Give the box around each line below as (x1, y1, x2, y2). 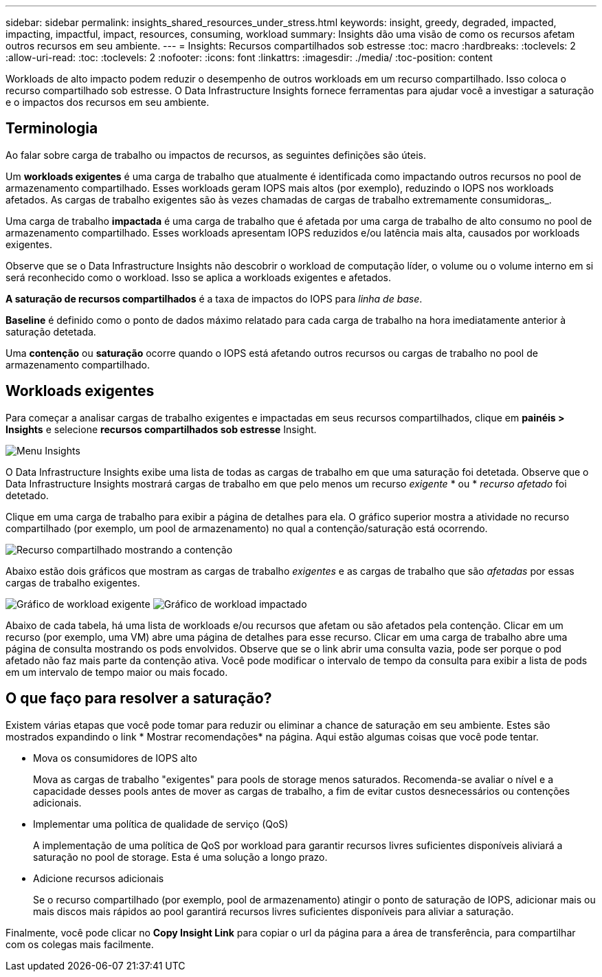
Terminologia (5, 120, 98, 138)
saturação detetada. (5, 325, 96, 338)
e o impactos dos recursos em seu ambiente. (5, 96, 210, 108)
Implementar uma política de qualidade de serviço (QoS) (33, 817, 289, 830)
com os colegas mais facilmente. (5, 938, 154, 950)
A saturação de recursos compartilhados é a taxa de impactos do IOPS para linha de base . (5, 292, 423, 305)
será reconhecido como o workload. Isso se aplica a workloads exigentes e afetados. (5, 271, 392, 283)
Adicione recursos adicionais (33, 872, 164, 884)
